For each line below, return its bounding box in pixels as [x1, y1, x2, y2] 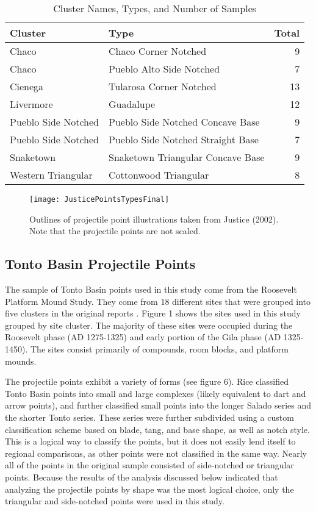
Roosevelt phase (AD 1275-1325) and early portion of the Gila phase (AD [5, 331, 281, 343]
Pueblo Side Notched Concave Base [109, 115, 260, 129]
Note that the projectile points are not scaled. [29, 224, 201, 237]
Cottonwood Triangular [109, 168, 209, 182]
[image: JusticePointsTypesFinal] [29, 195, 170, 204]
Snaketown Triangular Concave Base [109, 150, 265, 164]
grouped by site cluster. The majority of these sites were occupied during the [5, 318, 293, 331]
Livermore [10, 97, 53, 111]
